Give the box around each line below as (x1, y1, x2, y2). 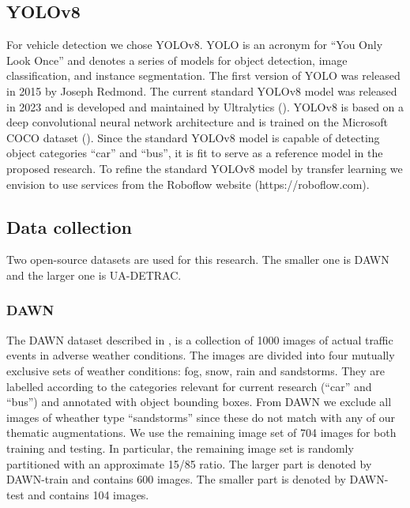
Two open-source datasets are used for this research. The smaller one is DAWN (6, 251, 389, 268)
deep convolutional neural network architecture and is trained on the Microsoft (6, 114, 389, 130)
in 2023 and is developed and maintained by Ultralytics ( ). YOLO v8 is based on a (6, 98, 404, 115)
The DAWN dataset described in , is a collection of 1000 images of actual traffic (6, 331, 393, 348)
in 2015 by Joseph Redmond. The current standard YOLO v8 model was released (6, 82, 397, 99)
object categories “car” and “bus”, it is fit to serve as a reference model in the (6, 145, 383, 161)
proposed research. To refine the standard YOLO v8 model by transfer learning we (6, 160, 403, 176)
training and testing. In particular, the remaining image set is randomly (6, 439, 354, 456)
